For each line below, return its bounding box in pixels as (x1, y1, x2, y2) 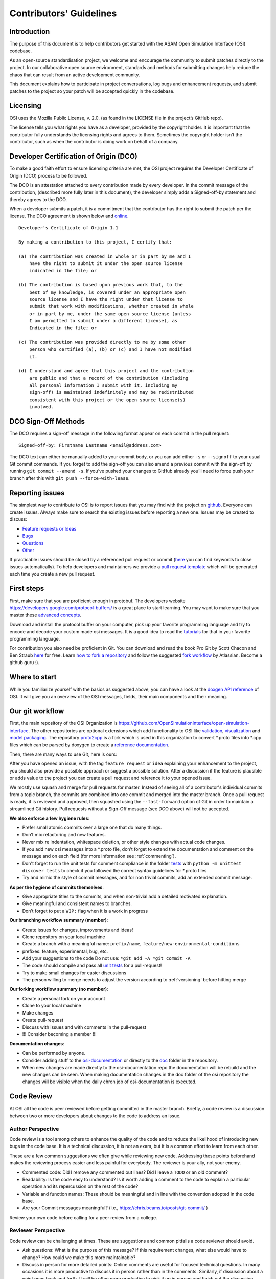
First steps (9, 584, 44, 593)
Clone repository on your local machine (22, 934, 105, 940)
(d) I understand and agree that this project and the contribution (18, 368, 194, 373)
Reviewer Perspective (9, 1227, 65, 1234)
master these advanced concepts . (9, 612, 82, 618)
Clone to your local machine (22, 1003, 81, 1009)
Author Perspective (9, 1126, 59, 1133)
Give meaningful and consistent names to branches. (22, 900, 132, 907)
